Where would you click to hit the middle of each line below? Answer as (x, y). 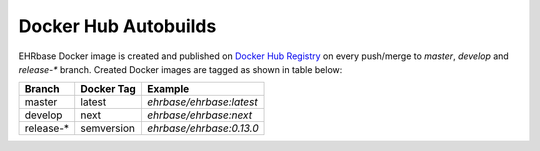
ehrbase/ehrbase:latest (202, 102)
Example (168, 89)
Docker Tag (108, 89)
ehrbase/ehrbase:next (199, 115)
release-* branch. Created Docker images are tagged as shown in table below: (180, 69)
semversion (107, 128)
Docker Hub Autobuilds (117, 26)
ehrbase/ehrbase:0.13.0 (202, 128)
